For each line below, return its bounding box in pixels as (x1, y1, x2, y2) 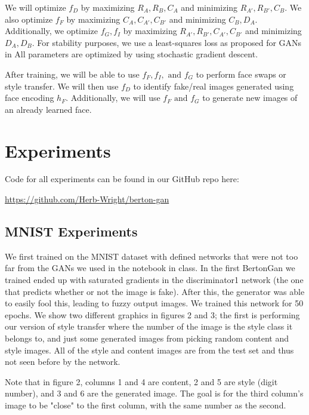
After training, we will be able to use (5, 67, 140, 80)
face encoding (5, 91, 54, 104)
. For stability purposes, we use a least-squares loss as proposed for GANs (32, 36, 302, 48)
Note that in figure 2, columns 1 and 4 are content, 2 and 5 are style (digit (5, 375, 278, 388)
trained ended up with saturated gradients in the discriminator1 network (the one (5, 273, 304, 286)
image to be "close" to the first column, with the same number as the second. (5, 398, 286, 411)
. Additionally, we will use (66, 91, 160, 104)
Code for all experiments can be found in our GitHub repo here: (5, 173, 239, 185)
